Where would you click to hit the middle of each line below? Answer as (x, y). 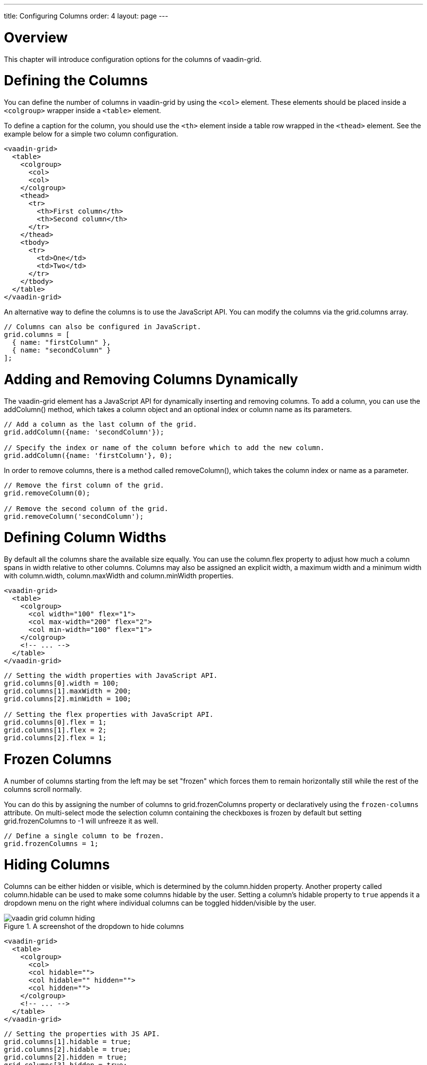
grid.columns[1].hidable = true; (68, 1042)
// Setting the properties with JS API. (82, 1034)
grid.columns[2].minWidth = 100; (68, 699)
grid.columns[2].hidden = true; (66, 1057)
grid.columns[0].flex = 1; (55, 722)
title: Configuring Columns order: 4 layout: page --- (86, 16)
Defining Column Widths (85, 538)
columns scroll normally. (43, 789)
